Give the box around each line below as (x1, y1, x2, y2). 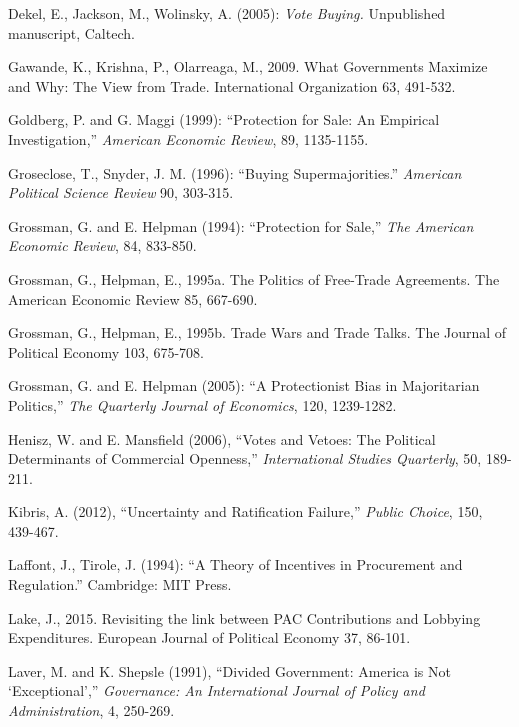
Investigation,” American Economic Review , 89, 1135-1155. (8, 128, 369, 149)
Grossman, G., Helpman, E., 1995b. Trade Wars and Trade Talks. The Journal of (8, 322, 507, 343)
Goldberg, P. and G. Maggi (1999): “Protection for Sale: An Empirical (8, 109, 440, 130)
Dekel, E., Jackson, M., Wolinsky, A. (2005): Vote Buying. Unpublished (8, 3, 446, 23)
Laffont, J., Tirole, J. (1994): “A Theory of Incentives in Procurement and (8, 554, 463, 575)
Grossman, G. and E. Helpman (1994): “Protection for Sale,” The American (8, 215, 474, 236)
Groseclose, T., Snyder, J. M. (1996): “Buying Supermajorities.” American (8, 162, 462, 183)
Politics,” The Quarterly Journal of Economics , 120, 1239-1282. (8, 394, 397, 415)
